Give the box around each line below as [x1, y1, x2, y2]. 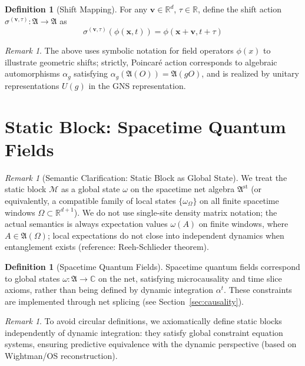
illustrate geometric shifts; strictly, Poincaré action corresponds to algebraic [5, 55, 277, 68]
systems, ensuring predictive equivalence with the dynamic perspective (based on [5, 338, 297, 350]
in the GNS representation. [88, 79, 186, 91]
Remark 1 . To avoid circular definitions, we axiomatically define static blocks [5, 315, 282, 327]
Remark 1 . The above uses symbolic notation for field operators [5, 44, 234, 57]
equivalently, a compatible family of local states [5, 194, 176, 206]
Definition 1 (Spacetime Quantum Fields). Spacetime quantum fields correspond [5, 260, 300, 272]
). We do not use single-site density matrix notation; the [74, 206, 277, 218]
